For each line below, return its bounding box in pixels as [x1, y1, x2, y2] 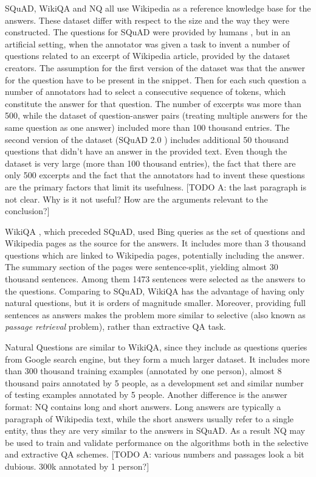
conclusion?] [5, 204, 50, 217]
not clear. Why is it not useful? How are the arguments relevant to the [5, 192, 268, 205]
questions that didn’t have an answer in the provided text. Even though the [5, 145, 287, 158]
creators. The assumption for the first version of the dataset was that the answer [5, 61, 305, 74]
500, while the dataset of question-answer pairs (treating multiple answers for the [5, 109, 307, 122]
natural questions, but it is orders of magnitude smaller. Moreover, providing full [5, 296, 306, 309]
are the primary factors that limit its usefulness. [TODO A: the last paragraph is [5, 180, 307, 193]
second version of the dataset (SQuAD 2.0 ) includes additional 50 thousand [5, 133, 289, 145]
